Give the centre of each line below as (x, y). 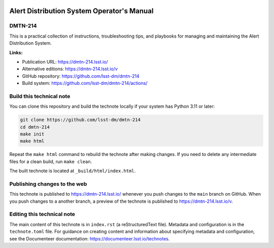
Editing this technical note (42, 214)
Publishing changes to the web (48, 184)
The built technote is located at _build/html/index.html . (73, 171)
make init (32, 134)
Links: (16, 52)
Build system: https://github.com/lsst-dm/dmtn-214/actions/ (85, 83)
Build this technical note (40, 96)
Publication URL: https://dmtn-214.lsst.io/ (65, 61)
